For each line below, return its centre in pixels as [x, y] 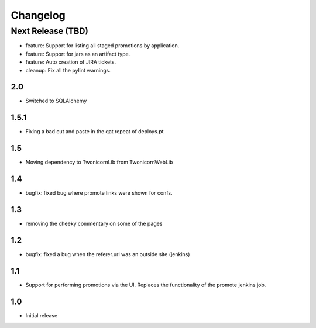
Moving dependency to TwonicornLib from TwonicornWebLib [99, 162]
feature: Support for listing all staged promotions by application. [102, 46]
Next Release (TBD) [50, 31]
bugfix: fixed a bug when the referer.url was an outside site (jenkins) [108, 254]
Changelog [38, 15]
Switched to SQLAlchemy [56, 101]
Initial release [42, 315]
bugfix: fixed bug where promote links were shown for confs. [99, 193]
